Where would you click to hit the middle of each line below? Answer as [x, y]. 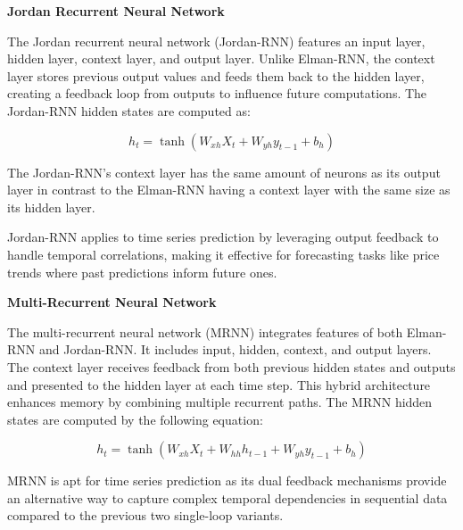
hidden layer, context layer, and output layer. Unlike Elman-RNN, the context [221, 58]
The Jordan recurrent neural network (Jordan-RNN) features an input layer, [216, 41]
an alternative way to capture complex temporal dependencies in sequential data [227, 497]
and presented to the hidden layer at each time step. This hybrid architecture [219, 384]
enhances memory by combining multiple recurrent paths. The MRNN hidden [220, 402]
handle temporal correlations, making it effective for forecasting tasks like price [223, 254]
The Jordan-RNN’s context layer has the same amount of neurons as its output [224, 172]
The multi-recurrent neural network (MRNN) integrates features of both [205, 331]
